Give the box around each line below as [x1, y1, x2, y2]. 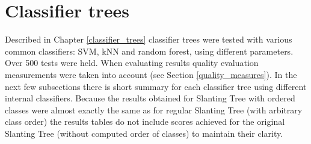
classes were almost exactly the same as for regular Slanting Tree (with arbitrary [5, 103, 303, 116]
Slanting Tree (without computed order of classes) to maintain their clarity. [5, 127, 283, 139]
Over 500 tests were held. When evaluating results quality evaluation [5, 56, 259, 69]
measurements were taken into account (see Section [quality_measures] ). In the [5, 68, 297, 80]
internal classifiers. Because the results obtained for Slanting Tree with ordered [5, 92, 295, 104]
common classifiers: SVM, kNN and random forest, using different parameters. [5, 44, 294, 57]
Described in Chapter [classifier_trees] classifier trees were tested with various [5, 33, 292, 46]
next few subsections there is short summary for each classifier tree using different [5, 80, 307, 92]
